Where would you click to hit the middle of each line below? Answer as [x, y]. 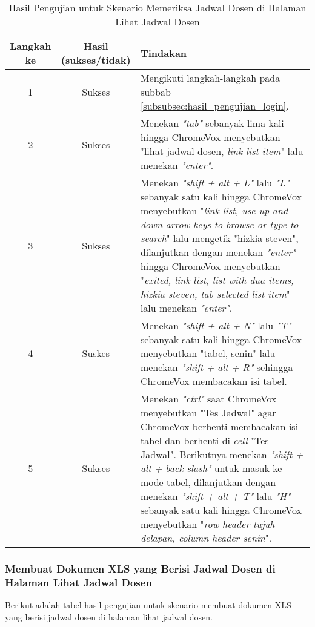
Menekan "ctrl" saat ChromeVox [208, 399]
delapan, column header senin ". [206, 538]
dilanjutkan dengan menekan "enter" [218, 252]
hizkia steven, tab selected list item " [215, 294]
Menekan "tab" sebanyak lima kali [212, 123]
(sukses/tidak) [96, 60]
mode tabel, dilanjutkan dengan [208, 482]
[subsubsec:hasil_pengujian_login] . [214, 106]
